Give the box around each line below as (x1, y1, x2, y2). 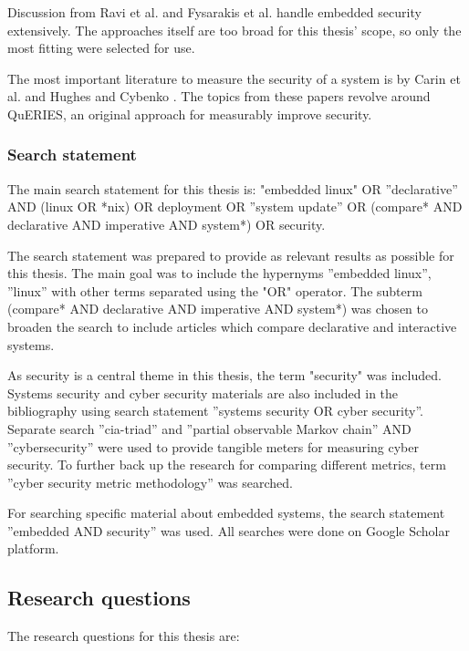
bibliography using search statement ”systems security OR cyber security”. (7, 401, 423, 420)
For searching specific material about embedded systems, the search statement (7, 503, 445, 522)
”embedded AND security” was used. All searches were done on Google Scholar (7, 521, 450, 540)
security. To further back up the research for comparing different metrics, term (7, 455, 446, 474)
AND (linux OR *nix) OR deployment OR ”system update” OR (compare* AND (7, 197, 463, 216)
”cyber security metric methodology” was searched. (7, 472, 294, 491)
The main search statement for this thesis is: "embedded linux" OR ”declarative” (7, 179, 458, 198)
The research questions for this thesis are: (7, 626, 240, 646)
